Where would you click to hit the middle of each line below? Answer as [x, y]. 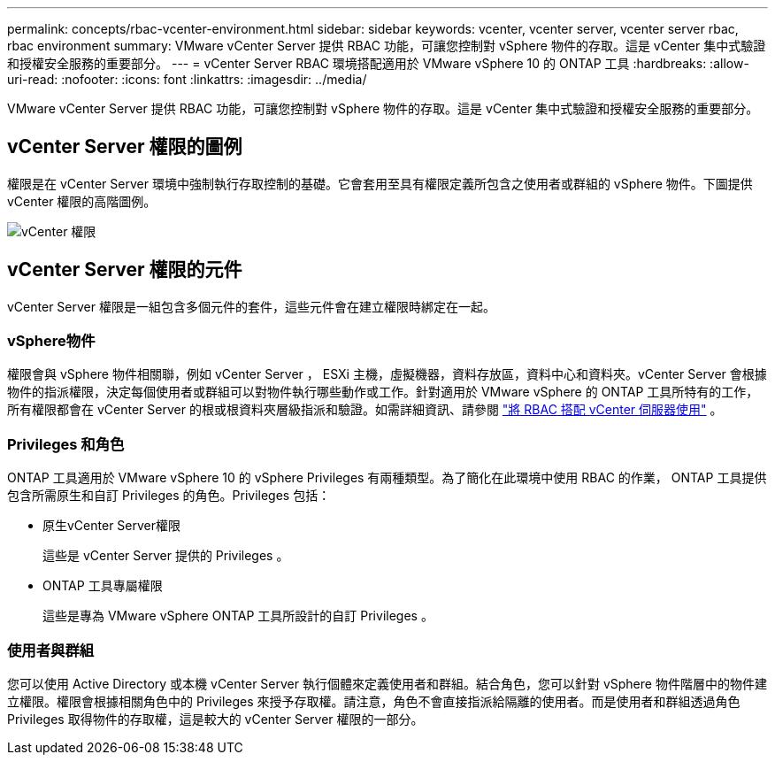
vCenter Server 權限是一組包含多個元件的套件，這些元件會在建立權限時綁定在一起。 [251, 306]
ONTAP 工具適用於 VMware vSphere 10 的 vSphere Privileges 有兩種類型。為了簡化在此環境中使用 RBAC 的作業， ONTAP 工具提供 [387, 478]
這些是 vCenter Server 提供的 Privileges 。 [166, 556]
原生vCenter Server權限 [112, 526]
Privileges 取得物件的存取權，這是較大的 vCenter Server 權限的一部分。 [215, 719]
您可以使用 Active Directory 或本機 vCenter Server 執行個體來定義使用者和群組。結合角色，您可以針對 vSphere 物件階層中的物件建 [387, 683]
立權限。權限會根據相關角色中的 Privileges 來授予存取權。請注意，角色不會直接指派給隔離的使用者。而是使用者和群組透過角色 [374, 701]
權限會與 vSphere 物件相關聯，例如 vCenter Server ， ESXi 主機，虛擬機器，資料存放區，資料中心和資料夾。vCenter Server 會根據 [387, 374]
